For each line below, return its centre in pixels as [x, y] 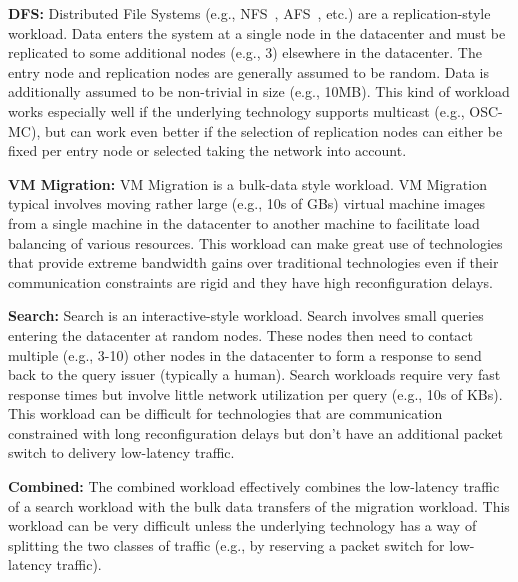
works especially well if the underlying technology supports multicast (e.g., [236, 110]
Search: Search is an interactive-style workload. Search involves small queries [246, 315]
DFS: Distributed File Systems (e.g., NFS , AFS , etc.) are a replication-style [249, 13]
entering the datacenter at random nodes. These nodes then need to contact [241, 334]
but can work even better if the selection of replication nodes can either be [273, 130]
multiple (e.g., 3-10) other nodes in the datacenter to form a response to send [245, 354]
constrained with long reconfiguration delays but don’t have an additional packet [255, 432]
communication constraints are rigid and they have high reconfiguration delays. [251, 281]
